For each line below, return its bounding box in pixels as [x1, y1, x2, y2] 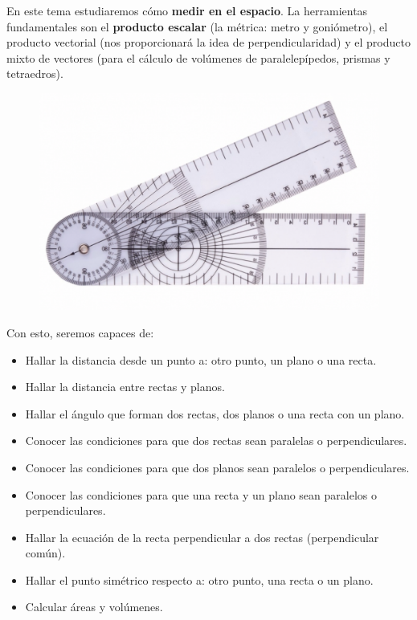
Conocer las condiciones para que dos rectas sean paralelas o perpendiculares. [25, 432, 407, 449]
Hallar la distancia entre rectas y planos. [25, 378, 225, 395]
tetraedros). [6, 65, 63, 82]
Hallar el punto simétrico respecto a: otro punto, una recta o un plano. [25, 571, 374, 588]
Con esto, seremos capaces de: [6, 324, 154, 341]
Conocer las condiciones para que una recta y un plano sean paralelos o [25, 486, 377, 503]
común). [25, 545, 66, 561]
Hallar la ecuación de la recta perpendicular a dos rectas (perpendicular [25, 528, 379, 545]
